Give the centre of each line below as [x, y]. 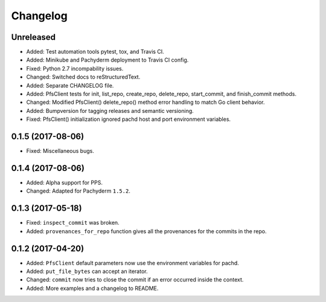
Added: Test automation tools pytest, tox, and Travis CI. [95, 52]
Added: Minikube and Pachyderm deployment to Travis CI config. [107, 60]
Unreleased [34, 37]
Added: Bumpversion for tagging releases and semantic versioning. [110, 111]
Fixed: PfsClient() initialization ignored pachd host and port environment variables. [129, 119]
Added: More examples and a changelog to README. [92, 288]
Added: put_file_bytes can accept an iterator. [87, 271]
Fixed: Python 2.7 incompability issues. [75, 68]
